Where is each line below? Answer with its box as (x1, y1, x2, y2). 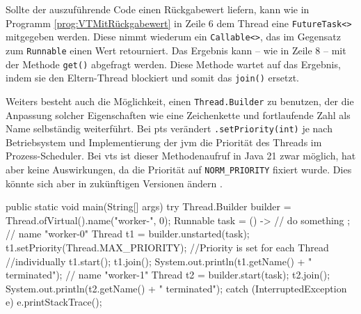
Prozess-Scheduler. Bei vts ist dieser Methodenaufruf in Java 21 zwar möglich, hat (6, 148, 356, 163)
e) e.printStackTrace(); (6, 295, 102, 309)
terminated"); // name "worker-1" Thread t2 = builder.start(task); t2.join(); (6, 267, 330, 282)
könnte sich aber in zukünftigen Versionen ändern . (6, 175, 223, 190)
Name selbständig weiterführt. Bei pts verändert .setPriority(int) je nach (6, 121, 332, 136)
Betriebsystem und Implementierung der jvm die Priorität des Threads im (6, 134, 322, 149)
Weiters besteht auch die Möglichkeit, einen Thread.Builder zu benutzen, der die (6, 93, 354, 108)
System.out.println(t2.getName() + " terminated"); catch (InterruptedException (6, 281, 347, 295)
